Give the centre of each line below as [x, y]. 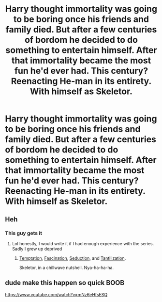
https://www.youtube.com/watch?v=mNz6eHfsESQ [56, 294]
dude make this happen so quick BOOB [65, 283]
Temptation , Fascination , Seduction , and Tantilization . [73, 258]
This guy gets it [24, 233]
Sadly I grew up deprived [37, 249]
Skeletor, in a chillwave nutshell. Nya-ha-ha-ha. [66, 268]
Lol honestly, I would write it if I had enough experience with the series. [83, 243]
